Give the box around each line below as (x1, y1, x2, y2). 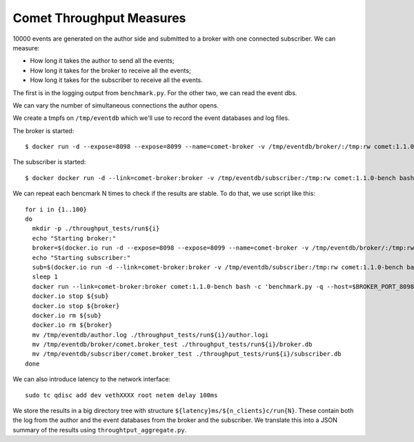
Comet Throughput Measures (12, 10, 186, 26)
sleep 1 (32, 273, 58, 281)
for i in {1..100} (25, 205, 88, 213)
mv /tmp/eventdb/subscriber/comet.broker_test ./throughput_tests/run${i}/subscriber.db (32, 350, 342, 358)
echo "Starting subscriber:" (32, 254, 131, 261)
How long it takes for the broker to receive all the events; (30, 66, 191, 74)
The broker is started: (12, 126, 75, 134)
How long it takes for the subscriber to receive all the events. (30, 76, 204, 84)
